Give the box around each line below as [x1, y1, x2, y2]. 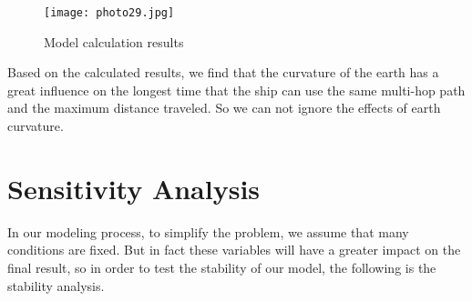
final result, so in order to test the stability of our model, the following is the [7, 257, 436, 276]
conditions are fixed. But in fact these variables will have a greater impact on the [7, 240, 461, 259]
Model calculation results [44, 32, 184, 51]
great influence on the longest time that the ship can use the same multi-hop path [7, 80, 466, 99]
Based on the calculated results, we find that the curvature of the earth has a [7, 63, 439, 82]
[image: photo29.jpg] [44, 6, 175, 19]
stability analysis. [7, 276, 105, 295]
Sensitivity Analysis [7, 169, 261, 206]
